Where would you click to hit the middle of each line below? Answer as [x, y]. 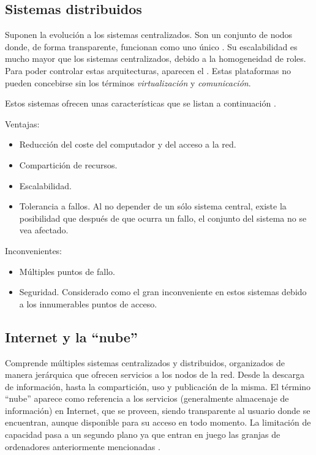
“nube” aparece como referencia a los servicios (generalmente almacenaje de [147, 398]
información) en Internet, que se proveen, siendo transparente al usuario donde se [158, 410]
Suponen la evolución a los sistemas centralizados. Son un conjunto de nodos [149, 35]
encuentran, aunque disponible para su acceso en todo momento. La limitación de [158, 422]
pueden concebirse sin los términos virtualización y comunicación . [128, 82]
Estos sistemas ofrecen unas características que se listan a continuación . [141, 103]
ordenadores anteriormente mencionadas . [83, 446]
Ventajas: [22, 123]
